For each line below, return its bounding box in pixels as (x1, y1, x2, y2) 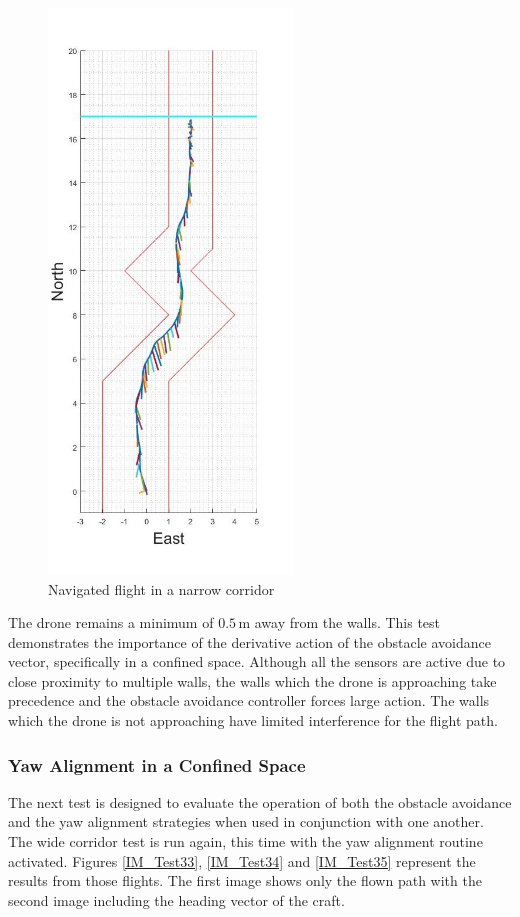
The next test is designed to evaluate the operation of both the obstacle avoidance (8, 791, 512, 812)
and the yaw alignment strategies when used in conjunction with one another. (8, 811, 484, 832)
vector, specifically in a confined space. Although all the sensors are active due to (8, 651, 506, 672)
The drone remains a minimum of (8, 612, 214, 633)
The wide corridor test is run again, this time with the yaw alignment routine (8, 831, 483, 852)
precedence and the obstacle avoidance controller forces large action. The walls (8, 690, 490, 711)
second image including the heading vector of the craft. (8, 889, 345, 910)
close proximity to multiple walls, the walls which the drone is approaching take (8, 670, 497, 691)
